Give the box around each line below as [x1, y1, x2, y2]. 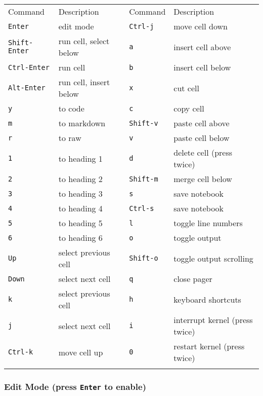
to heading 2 [58, 173, 103, 185]
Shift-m [129, 174, 158, 183]
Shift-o [129, 254, 158, 262]
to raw [58, 132, 81, 143]
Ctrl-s [129, 204, 154, 212]
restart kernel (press [173, 340, 245, 352]
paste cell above [173, 117, 230, 129]
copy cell [173, 102, 204, 114]
